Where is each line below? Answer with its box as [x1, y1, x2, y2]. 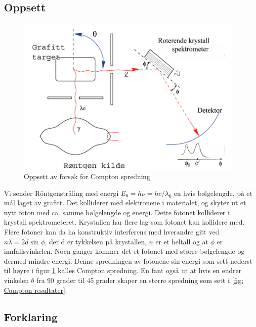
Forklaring [4, 309, 58, 324]
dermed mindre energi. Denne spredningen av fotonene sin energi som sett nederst [4, 255, 253, 266]
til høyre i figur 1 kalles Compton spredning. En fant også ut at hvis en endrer [4, 265, 242, 276]
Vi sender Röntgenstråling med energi [4, 187, 119, 198]
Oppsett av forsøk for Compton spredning [24, 171, 150, 182]
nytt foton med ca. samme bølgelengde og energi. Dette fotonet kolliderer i [4, 207, 230, 217]
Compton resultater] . [4, 284, 67, 295]
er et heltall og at [155, 236, 209, 246]
